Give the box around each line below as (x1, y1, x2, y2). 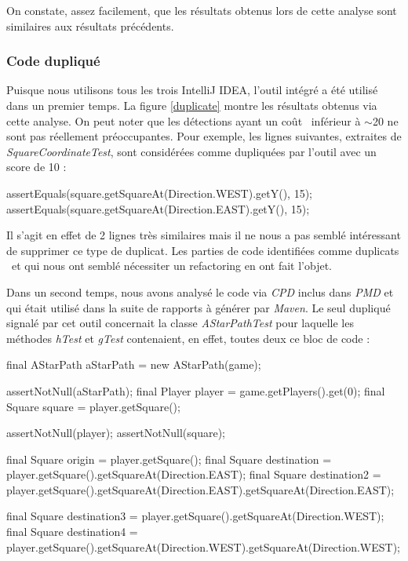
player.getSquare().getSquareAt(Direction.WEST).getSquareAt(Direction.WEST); (6, 538, 400, 555)
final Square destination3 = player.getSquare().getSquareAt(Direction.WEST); (6, 508, 384, 524)
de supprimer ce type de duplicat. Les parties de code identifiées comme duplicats (6, 242, 399, 258)
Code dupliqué (6, 51, 100, 71)
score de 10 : (6, 158, 67, 175)
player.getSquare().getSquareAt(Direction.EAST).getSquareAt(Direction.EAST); (6, 481, 395, 497)
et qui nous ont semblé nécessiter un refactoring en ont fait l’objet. (11, 257, 332, 274)
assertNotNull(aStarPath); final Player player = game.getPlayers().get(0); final (6, 382, 385, 399)
